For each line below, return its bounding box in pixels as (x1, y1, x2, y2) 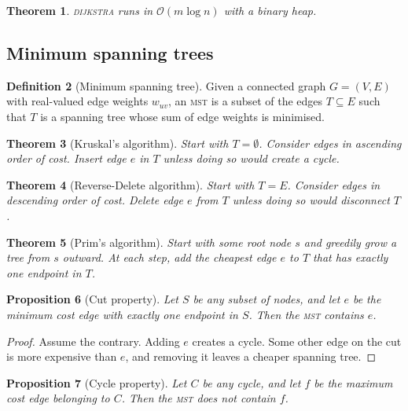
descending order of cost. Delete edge (6, 192, 183, 208)
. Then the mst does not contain (121, 390, 276, 406)
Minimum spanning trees (6, 40, 214, 64)
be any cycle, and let (202, 374, 301, 391)
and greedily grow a (303, 233, 397, 250)
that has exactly (313, 249, 388, 266)
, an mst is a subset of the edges (168, 93, 323, 109)
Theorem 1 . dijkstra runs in (6, 2, 153, 18)
